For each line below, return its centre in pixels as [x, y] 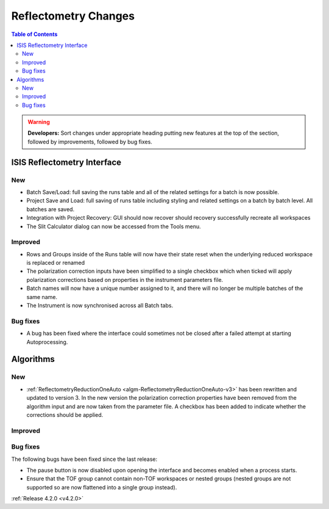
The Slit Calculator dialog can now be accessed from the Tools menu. [114, 226]
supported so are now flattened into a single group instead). [102, 487]
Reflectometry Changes [73, 16]
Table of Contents [34, 34]
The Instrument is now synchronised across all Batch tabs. [100, 306]
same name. [42, 297]
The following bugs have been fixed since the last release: [84, 459]
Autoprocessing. [47, 342]
